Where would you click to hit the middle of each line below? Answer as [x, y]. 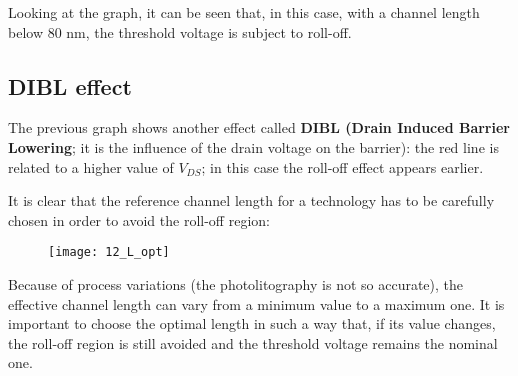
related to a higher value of [91, 166]
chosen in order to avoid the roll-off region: [139, 219]
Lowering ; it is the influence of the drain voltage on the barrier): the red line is [253, 146]
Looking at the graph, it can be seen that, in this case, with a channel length [244, 12]
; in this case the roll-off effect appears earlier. [342, 166]
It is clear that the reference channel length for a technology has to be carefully [251, 200]
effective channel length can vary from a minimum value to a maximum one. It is [256, 303]
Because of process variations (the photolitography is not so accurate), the [236, 284]
